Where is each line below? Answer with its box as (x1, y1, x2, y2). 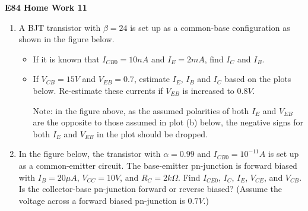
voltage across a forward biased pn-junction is (18, 194, 185, 206)
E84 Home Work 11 (5, 1, 87, 13)
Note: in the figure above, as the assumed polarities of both (33, 104, 249, 116)
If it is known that (33, 52, 100, 65)
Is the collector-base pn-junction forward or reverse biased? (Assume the (18, 182, 282, 195)
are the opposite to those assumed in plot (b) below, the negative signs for (33, 116, 304, 128)
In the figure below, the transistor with (18, 147, 161, 160)
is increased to (182, 84, 234, 96)
